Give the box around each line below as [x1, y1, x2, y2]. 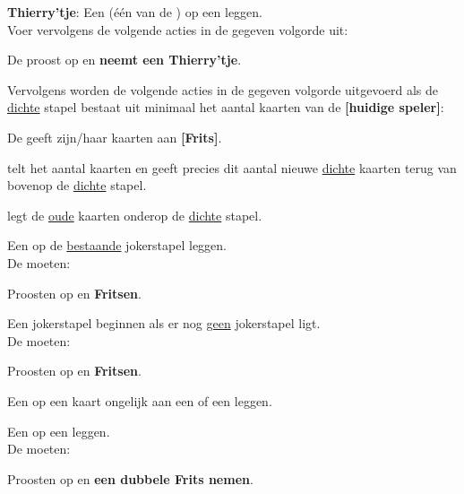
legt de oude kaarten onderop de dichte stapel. [7, 205, 262, 224]
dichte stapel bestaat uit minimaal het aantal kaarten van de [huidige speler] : [7, 98, 444, 117]
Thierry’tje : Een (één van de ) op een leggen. [7, 3, 263, 21]
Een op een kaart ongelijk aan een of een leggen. [7, 391, 272, 410]
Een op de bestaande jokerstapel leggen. [7, 236, 228, 255]
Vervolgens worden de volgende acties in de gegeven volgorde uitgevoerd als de [7, 80, 439, 99]
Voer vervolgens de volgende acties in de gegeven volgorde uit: [7, 20, 348, 39]
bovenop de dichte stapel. [7, 176, 147, 195]
